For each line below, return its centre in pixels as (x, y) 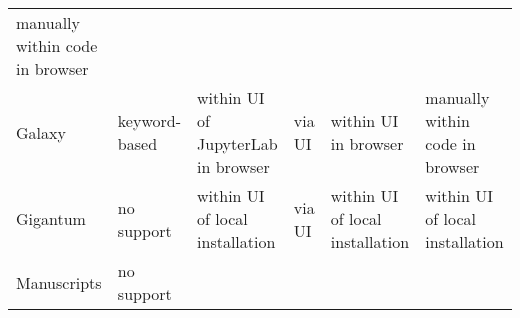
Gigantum (51, 218)
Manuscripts (59, 282)
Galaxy (41, 132)
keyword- (149, 120)
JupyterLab (237, 143)
